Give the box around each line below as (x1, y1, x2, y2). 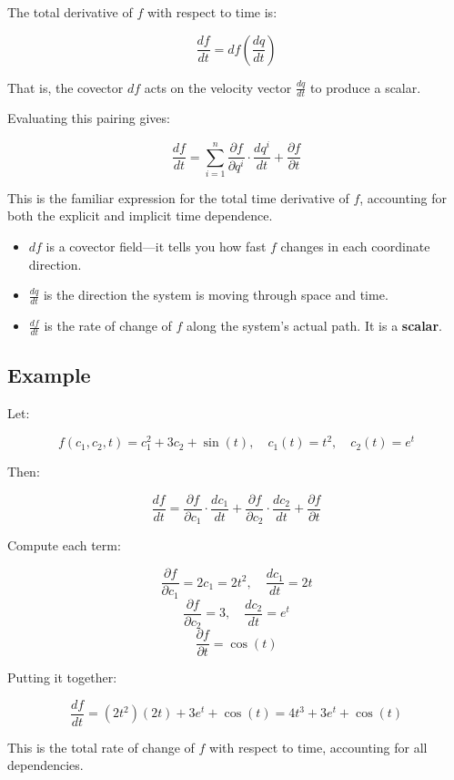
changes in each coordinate (280, 237, 430, 256)
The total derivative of (7, 3, 133, 21)
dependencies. (7, 755, 84, 775)
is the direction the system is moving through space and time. (43, 285, 388, 304)
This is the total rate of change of (7, 737, 195, 756)
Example (7, 361, 91, 389)
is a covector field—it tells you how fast (45, 237, 267, 256)
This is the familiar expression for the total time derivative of (7, 188, 349, 207)
